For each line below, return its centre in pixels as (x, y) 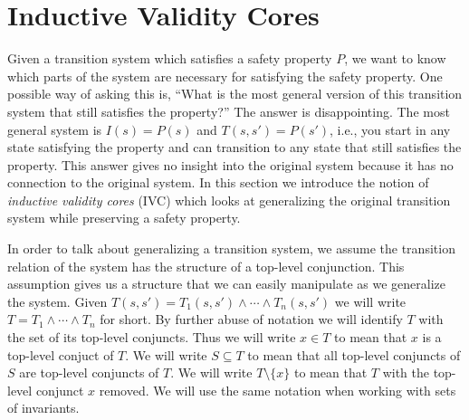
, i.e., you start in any (390, 129)
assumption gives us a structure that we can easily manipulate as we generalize (226, 284)
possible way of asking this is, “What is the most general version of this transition (235, 94)
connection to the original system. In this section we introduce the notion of (218, 182)
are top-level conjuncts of (89, 372)
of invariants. (43, 408)
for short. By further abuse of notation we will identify (251, 319)
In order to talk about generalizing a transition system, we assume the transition (231, 248)
